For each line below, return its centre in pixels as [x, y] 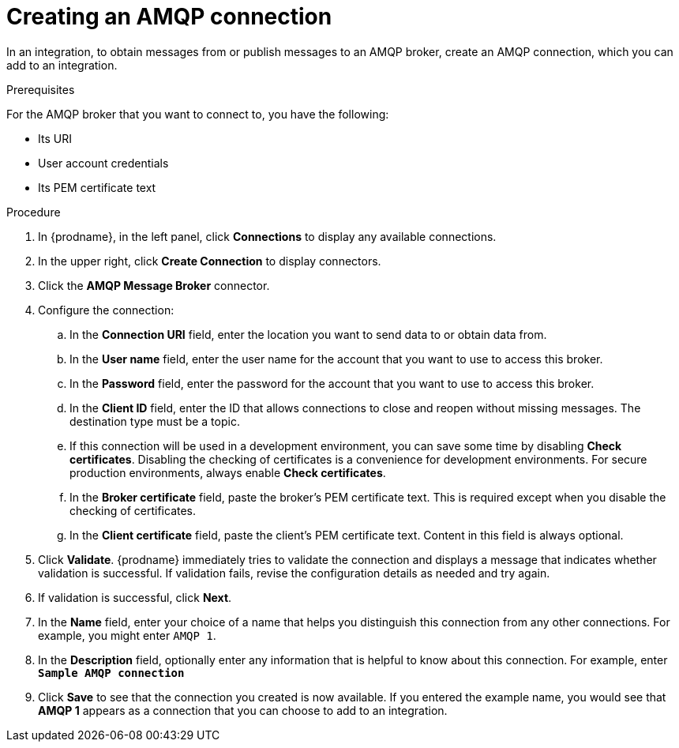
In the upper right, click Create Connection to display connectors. [210, 261]
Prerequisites [41, 89]
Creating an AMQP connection [169, 17]
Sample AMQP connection [111, 673]
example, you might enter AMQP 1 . [127, 635]
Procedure [34, 212]
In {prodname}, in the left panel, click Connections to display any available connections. [267, 236]
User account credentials [103, 163]
